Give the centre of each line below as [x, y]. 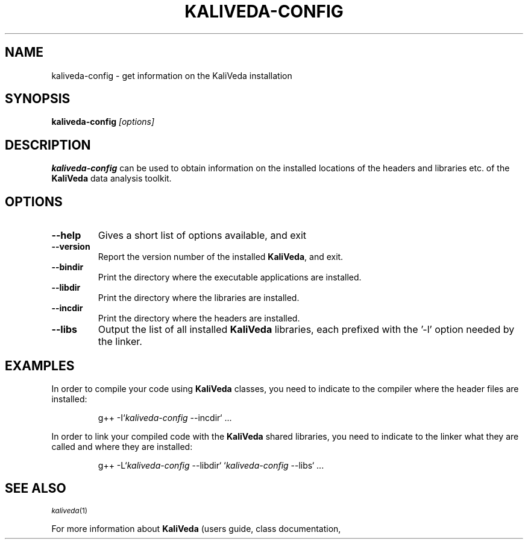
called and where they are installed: [122, 446]
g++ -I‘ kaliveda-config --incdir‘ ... [165, 417]
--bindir [68, 267]
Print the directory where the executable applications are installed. [230, 277]
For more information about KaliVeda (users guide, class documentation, [196, 528]
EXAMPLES [40, 365]
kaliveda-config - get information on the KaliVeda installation [172, 75]
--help [66, 236]
